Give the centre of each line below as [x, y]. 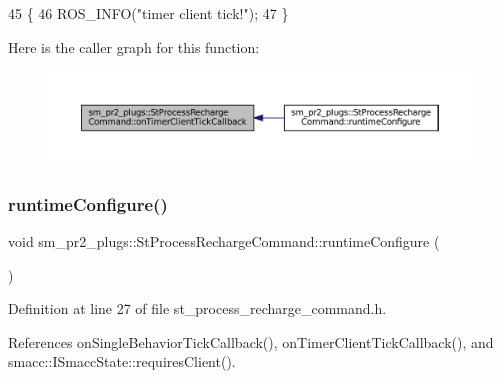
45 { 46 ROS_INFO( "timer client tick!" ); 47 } [148, 13]
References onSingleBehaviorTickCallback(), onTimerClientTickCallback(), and [251, 341]
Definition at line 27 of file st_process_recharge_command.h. [197, 308]
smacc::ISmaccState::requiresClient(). [122, 361]
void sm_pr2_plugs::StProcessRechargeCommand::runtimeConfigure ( [224, 240]
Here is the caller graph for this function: [134, 46]
